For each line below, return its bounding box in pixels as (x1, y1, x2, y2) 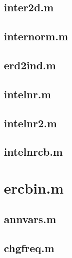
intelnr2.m (4, 115, 57, 130)
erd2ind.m (4, 57, 56, 72)
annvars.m (4, 211, 56, 227)
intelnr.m (4, 86, 51, 101)
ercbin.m (4, 177, 64, 198)
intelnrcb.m (4, 144, 63, 159)
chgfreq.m (4, 240, 54, 256)
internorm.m (4, 29, 69, 44)
